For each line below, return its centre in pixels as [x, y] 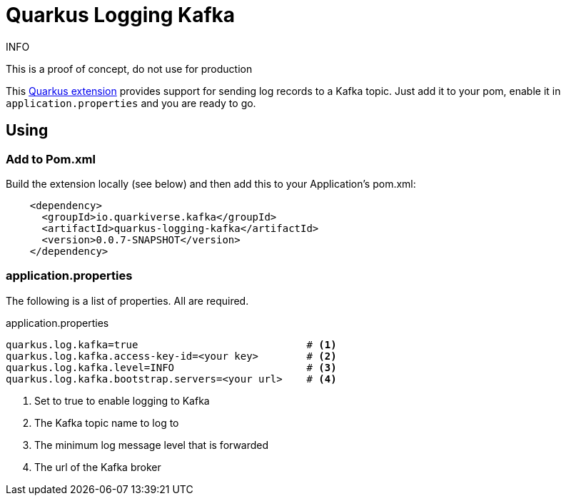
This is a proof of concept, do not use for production [129, 69]
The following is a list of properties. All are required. [127, 300]
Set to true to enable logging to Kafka [122, 400]
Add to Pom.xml [51, 159]
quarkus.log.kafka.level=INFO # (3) [171, 367]
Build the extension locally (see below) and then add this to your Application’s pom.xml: [211, 183]
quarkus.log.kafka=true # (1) [171, 344]
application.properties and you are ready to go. [131, 103]
